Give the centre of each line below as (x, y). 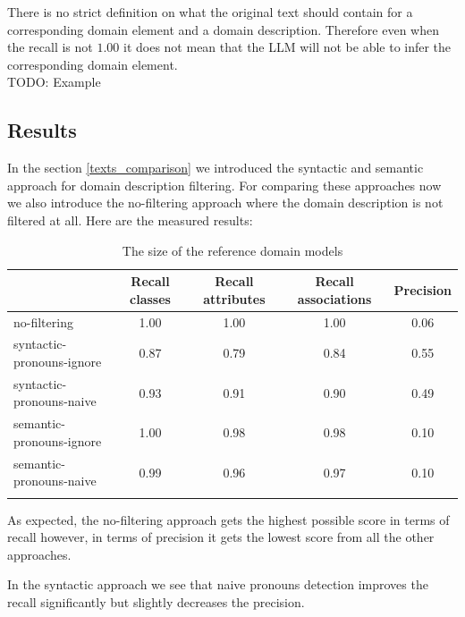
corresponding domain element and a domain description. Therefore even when (223, 29)
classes (150, 298)
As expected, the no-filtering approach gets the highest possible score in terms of (228, 519)
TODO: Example (54, 82)
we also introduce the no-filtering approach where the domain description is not (225, 203)
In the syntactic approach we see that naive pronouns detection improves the (218, 584)
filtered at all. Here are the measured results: (130, 220)
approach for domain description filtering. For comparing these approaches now (224, 185)
